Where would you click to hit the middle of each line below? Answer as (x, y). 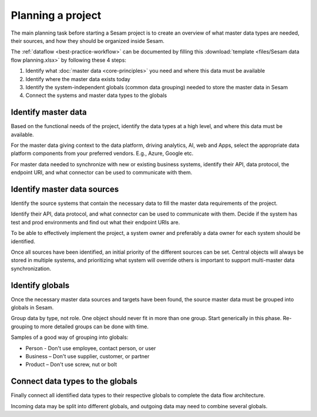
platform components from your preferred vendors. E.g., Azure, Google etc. (102, 153)
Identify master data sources (65, 189)
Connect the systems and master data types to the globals (96, 95)
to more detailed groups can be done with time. (92, 327)
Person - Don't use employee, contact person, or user (91, 348)
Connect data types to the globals (74, 381)
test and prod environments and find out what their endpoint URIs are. (95, 222)
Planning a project (56, 15)
